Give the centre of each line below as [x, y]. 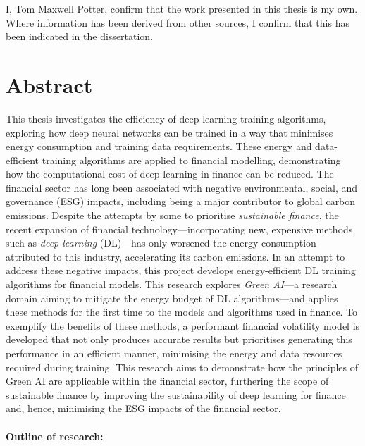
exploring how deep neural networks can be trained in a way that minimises [169, 132]
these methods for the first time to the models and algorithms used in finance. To [182, 312]
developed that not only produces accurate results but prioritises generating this [179, 339]
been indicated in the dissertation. [80, 36]
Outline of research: [55, 436]
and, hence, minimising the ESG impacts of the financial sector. [143, 408]
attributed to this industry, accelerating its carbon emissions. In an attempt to [175, 256]
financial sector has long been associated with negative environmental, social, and [182, 187]
